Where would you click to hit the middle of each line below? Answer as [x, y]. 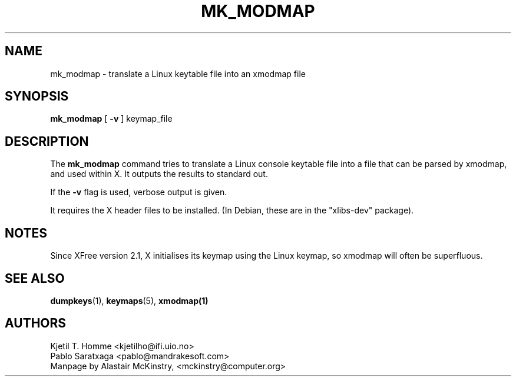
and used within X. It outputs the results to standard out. [159, 174]
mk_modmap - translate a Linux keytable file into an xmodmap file [178, 73]
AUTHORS [36, 323]
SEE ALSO [35, 278]
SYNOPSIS [37, 96]
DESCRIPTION [47, 141]
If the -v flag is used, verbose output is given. [139, 192]
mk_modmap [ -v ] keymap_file [111, 119]
